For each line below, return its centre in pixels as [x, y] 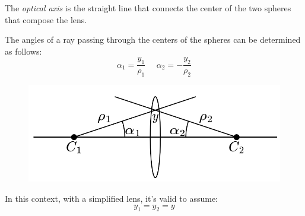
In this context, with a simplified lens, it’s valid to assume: [112, 198]
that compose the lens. [46, 19]
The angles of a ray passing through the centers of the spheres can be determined [153, 39]
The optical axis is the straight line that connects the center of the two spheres [148, 8]
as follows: [23, 51]
